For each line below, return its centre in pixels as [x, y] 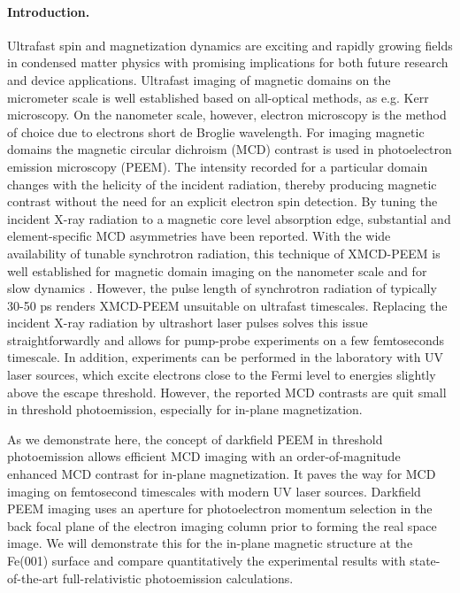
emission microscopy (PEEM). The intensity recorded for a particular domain [218, 166]
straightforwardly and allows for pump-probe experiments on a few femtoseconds [226, 339]
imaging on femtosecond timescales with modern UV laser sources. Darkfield [214, 491]
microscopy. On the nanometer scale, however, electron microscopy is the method [227, 115]
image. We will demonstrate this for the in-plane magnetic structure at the [210, 543]
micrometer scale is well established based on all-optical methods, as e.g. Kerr [218, 97]
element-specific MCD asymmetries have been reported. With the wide [199, 236]
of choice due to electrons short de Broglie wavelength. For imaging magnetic [216, 131]
